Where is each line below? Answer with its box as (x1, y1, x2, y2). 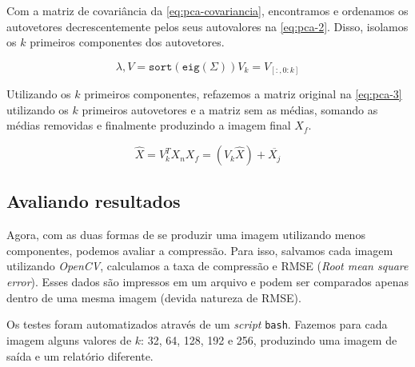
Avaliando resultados (6, 189, 181, 213)
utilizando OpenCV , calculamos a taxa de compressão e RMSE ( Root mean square (6, 257, 409, 274)
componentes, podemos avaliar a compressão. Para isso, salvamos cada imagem (6, 241, 393, 258)
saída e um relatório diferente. (6, 347, 154, 364)
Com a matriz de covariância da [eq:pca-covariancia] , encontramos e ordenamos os (6, 2, 409, 18)
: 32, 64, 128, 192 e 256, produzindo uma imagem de (141, 331, 397, 348)
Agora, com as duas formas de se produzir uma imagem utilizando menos (6, 226, 365, 243)
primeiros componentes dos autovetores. (30, 34, 225, 50)
